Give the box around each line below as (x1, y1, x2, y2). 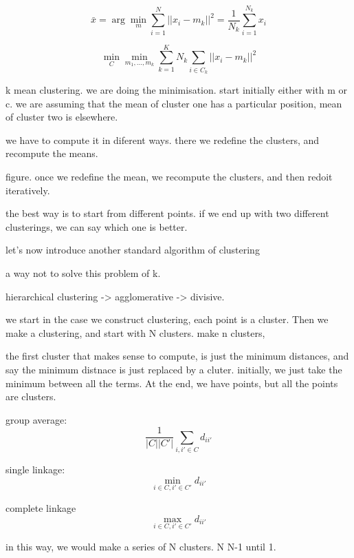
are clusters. (5, 389, 56, 404)
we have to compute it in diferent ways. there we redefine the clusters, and (5, 132, 320, 147)
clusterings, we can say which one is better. (5, 219, 188, 234)
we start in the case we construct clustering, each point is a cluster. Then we (5, 312, 329, 327)
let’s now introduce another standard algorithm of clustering (5, 242, 260, 257)
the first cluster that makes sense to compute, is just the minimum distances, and (5, 349, 349, 363)
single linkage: (5, 462, 65, 477)
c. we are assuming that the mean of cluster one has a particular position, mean (5, 96, 342, 110)
